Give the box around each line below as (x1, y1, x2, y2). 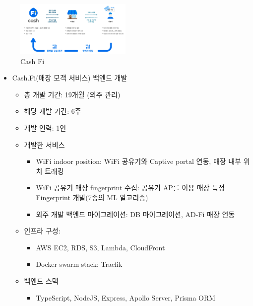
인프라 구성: (24, 226, 61, 236)
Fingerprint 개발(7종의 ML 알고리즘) (36, 192, 148, 202)
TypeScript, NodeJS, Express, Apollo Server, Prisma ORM (36, 292, 216, 303)
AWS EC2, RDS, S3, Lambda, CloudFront (36, 242, 165, 252)
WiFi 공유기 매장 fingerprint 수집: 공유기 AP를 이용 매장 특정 (36, 182, 225, 193)
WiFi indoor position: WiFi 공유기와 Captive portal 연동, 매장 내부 (36, 156, 242, 166)
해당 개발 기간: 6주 (24, 106, 81, 116)
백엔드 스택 (24, 275, 59, 286)
